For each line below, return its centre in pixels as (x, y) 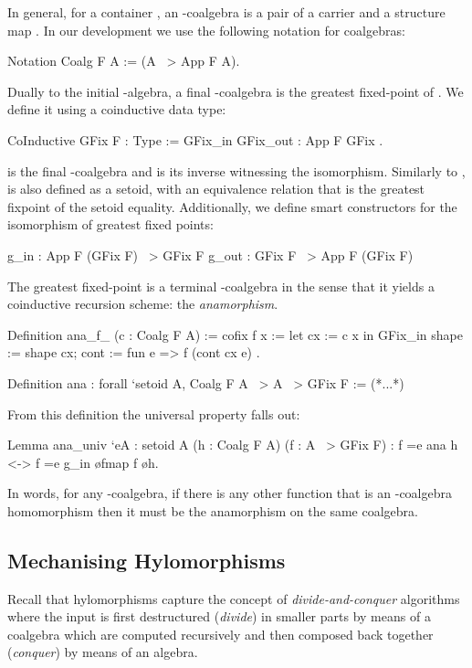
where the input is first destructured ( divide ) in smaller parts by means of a (219, 616)
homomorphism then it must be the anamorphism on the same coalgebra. (213, 510)
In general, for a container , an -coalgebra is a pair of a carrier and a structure (226, 12)
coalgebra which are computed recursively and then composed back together (220, 634)
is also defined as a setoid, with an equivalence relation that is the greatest (216, 189)
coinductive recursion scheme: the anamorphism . (143, 304)
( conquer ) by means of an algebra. (103, 652)
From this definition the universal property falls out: (154, 414)
